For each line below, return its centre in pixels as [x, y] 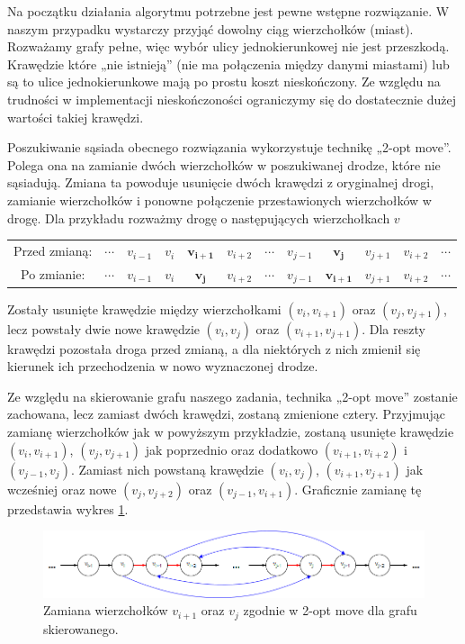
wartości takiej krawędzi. [76, 117]
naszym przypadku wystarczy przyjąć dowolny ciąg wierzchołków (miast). [210, 28]
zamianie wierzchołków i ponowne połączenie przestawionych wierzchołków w [219, 200]
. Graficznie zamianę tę [358, 489]
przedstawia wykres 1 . [68, 508]
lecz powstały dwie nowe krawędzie [103, 328]
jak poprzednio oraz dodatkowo [232, 449]
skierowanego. [81, 628]
